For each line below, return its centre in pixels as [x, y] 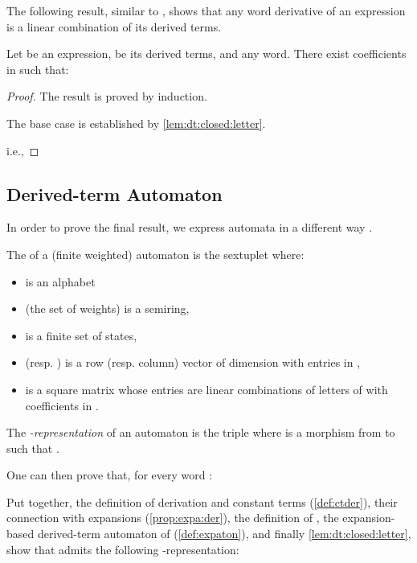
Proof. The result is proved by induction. [107, 96]
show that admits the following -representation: [123, 549]
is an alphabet [60, 281]
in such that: [38, 69]
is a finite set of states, [81, 335]
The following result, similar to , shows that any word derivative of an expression [206, 10]
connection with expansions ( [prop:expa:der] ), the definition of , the [173, 518]
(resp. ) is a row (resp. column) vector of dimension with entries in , [193, 362]
